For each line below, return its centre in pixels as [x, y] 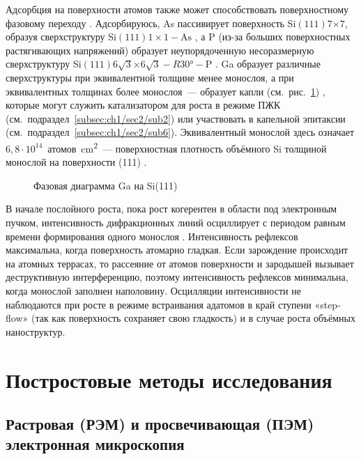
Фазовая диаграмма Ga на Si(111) [106, 185]
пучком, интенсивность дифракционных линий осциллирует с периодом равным [176, 222]
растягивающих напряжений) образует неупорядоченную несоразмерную [160, 50]
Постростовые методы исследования [169, 379]
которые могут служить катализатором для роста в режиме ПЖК [143, 105]
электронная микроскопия [95, 444]
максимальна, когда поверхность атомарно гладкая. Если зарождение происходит [177, 250]
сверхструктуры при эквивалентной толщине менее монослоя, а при [150, 77]
